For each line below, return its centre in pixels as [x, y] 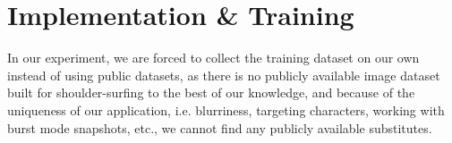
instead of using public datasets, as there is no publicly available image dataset [224, 75]
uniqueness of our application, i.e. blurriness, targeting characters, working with [226, 109]
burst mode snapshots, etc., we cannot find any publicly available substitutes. [220, 127]
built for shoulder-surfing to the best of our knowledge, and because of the [211, 93]
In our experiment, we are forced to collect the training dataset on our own [213, 58]
